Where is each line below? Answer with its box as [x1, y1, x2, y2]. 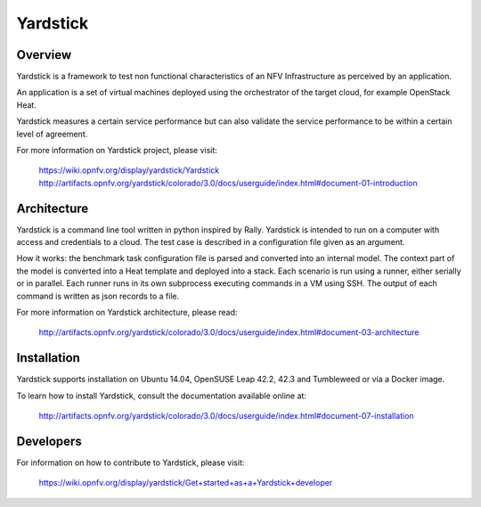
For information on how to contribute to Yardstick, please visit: [16, 457, 245, 468]
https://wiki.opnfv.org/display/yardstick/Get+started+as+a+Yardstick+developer [38, 478, 333, 488]
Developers [16, 433, 82, 449]
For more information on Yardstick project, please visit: [16, 145, 218, 156]
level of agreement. [16, 128, 88, 139]
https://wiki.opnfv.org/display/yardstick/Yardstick [38, 165, 220, 176]
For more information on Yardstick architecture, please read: [16, 307, 238, 318]
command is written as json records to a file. [16, 290, 180, 301]
